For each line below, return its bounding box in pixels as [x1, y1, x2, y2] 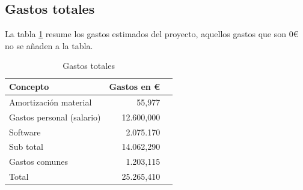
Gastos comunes [9, 155, 68, 168]
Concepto [9, 80, 49, 92]
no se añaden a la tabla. [5, 39, 93, 52]
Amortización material [9, 95, 92, 108]
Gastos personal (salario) [9, 110, 101, 123]
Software [9, 125, 41, 138]
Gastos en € [109, 80, 161, 92]
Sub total [9, 140, 43, 153]
